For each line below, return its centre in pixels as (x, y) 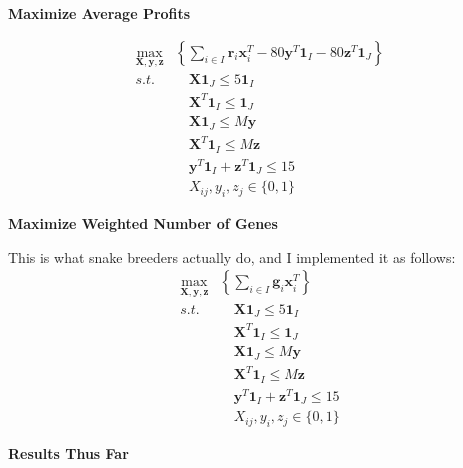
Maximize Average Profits (99, 13)
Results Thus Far (68, 452)
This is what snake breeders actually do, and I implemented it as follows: (232, 256)
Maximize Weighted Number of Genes (143, 223)
